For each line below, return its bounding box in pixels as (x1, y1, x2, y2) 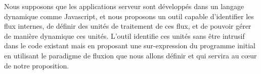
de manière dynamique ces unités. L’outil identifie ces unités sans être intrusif (4, 30, 245, 41)
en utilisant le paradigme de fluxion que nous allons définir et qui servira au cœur (4, 50, 257, 60)
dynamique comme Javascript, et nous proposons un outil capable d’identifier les (4, 11, 254, 21)
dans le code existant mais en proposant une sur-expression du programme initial (4, 40, 255, 51)
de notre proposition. (4, 60, 69, 70)
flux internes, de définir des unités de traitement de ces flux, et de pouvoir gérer (4, 21, 251, 31)
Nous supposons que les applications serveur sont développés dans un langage (4, 1, 244, 11)
